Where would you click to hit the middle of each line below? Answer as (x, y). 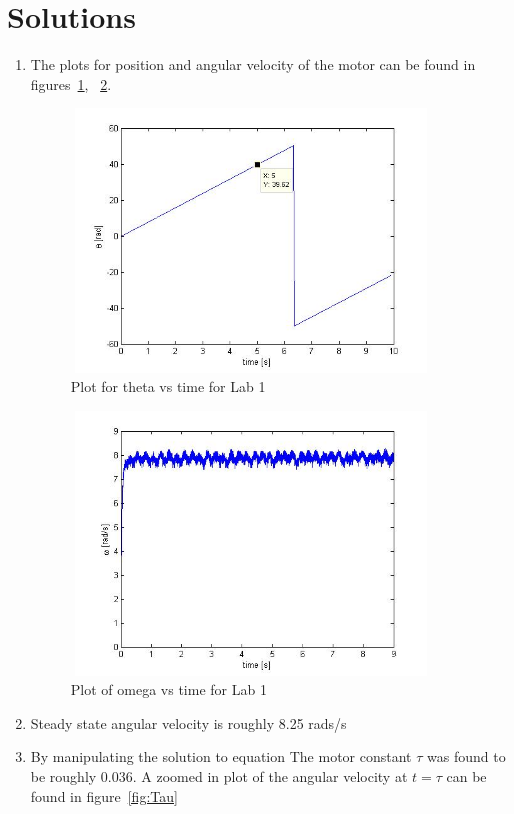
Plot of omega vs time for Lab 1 (168, 689)
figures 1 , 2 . (71, 83)
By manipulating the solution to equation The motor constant (221, 756)
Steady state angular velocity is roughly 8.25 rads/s (188, 722)
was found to (466, 756)
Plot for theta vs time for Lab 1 (168, 386)
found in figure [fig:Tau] (104, 795)
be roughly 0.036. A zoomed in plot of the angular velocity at (219, 776)
